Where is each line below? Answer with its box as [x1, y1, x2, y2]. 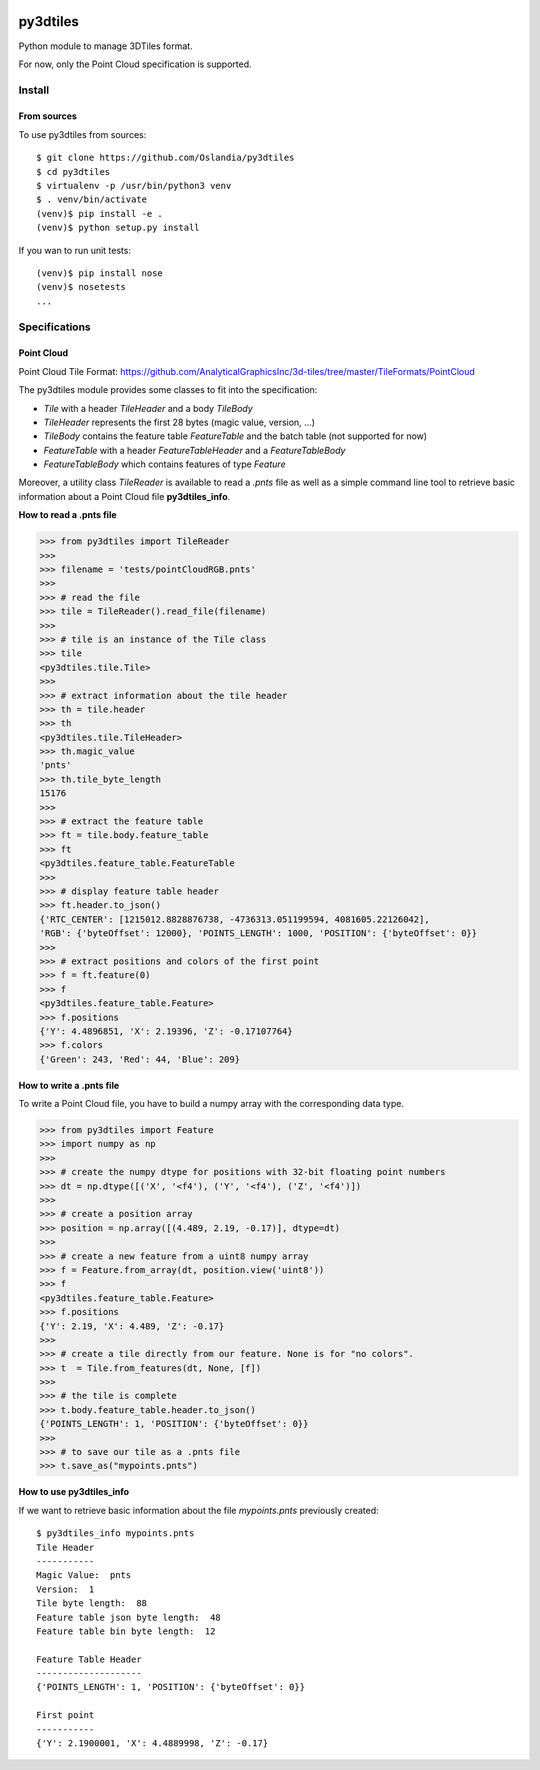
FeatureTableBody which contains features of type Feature [43, 458, 286, 470]
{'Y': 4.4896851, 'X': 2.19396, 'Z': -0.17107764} [39, 1025, 294, 1037]
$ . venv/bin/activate [36, 194, 148, 205]
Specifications [18, 320, 91, 334]
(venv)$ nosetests [36, 281, 127, 293]
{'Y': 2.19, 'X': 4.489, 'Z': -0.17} [39, 1320, 225, 1332]
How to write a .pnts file [18, 1079, 120, 1091]
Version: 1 [36, 1583, 95, 1595]
